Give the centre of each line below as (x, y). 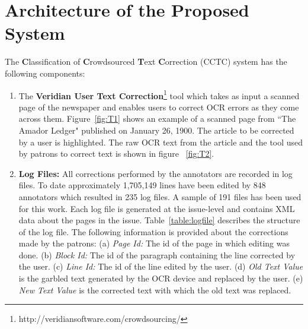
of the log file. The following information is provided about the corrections (153, 231)
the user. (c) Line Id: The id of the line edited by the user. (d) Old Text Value (161, 266)
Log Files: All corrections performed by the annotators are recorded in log (155, 173)
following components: (45, 73)
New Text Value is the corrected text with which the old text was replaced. (155, 290)
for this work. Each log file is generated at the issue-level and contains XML (157, 208)
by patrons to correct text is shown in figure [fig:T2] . (116, 154)
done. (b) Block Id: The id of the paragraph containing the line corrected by (157, 254)
